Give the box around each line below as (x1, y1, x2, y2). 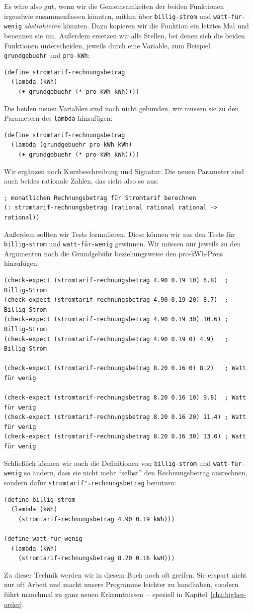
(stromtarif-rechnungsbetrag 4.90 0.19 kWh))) (18, 515, 175, 523)
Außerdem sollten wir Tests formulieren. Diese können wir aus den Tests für (4, 228, 235, 239)
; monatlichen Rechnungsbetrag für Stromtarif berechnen (4, 194, 196, 202)
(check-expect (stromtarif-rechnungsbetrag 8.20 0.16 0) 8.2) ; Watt (4, 365, 246, 372)
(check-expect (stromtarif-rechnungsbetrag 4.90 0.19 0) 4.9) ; (4, 335, 229, 343)
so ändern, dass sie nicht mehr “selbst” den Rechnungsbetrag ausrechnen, (24, 467, 248, 478)
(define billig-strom (4, 496, 76, 503)
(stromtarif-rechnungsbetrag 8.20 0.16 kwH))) (18, 555, 175, 562)
